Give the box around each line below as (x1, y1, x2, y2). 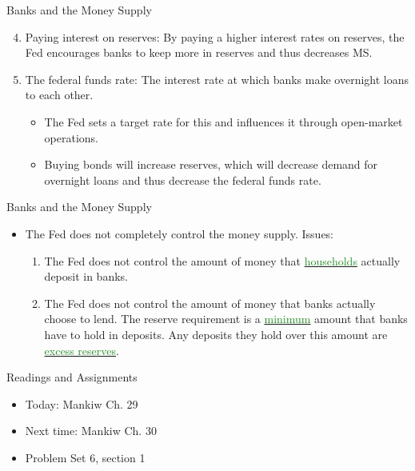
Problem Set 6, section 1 (25, 449, 146, 465)
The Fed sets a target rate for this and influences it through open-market (44, 113, 403, 130)
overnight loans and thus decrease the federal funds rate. (44, 171, 321, 188)
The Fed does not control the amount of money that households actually (44, 252, 401, 269)
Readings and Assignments (6, 369, 138, 385)
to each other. (25, 86, 94, 103)
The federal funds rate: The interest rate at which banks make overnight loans (25, 70, 409, 87)
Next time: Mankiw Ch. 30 (25, 422, 157, 439)
